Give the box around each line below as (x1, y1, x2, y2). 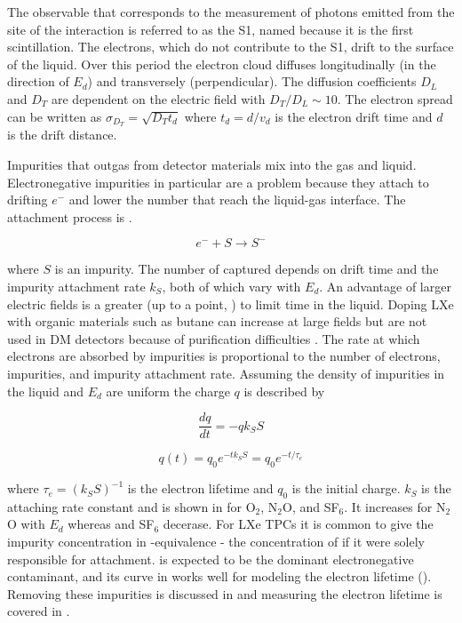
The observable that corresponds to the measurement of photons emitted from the (7, 3, 455, 20)
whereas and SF (68, 515, 155, 533)
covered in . (7, 602, 70, 620)
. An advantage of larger (319, 276, 451, 295)
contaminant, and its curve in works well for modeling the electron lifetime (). (7, 567, 432, 586)
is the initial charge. (291, 479, 401, 498)
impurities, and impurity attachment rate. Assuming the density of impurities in (7, 363, 445, 382)
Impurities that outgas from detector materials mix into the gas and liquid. (7, 156, 417, 174)
